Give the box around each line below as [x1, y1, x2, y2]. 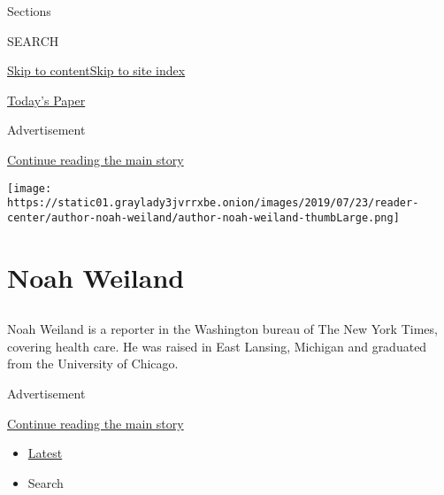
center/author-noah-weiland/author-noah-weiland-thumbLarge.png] [7, 211, 400, 224]
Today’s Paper [7, 90, 86, 109]
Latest [27, 444, 63, 462]
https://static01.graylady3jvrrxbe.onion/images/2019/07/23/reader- [7, 197, 419, 210]
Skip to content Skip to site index [7, 61, 186, 80]
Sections [7, 2, 51, 19]
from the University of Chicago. [7, 354, 179, 373]
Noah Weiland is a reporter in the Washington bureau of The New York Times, [7, 320, 438, 338]
